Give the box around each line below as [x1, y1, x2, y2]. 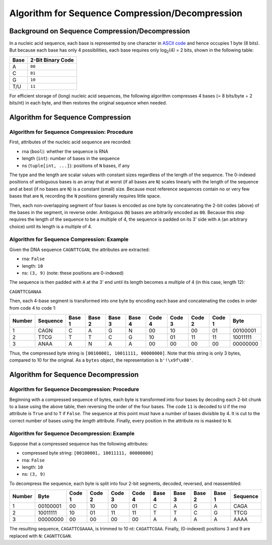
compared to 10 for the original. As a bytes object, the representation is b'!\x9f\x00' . [9, 357, 193, 363]
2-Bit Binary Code [30, 56, 74, 63]
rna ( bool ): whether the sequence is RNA [22, 148, 108, 154]
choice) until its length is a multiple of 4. [9, 223, 93, 229]
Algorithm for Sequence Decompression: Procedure [9, 386, 140, 393]
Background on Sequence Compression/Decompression [9, 27, 190, 35]
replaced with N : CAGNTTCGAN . [9, 533, 73, 539]
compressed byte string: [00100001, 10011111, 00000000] [22, 450, 154, 456]
